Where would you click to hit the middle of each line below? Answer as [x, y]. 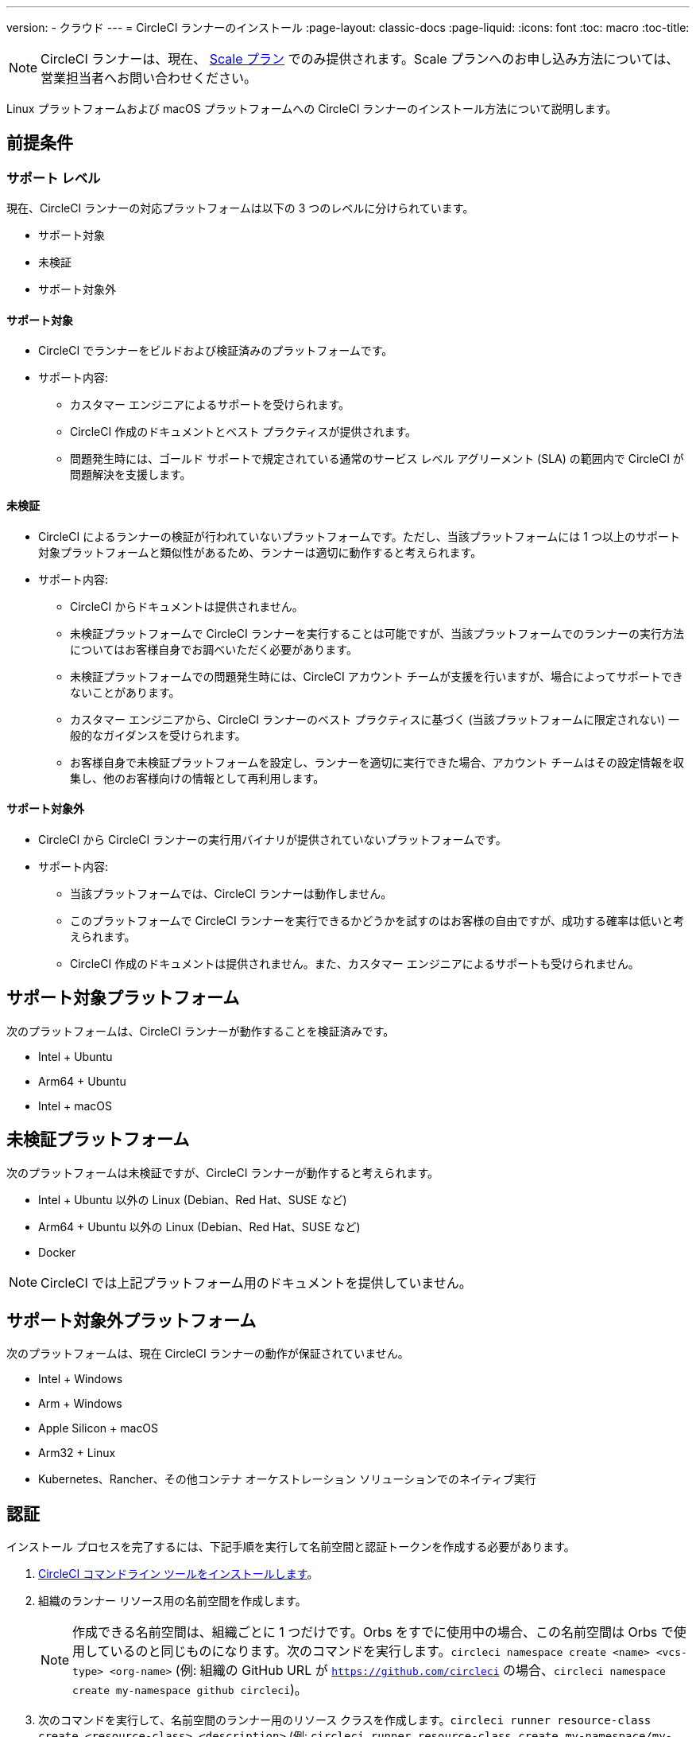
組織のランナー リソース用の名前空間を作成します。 [172, 1601]
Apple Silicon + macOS [99, 1428]
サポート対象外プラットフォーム [131, 1320]
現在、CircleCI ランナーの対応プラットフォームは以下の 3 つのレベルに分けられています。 [240, 208]
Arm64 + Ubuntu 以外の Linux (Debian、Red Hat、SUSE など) [199, 1226]
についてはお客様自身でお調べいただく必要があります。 [214, 649]
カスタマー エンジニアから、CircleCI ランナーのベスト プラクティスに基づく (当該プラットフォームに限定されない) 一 [375, 719]
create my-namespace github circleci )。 [190, 1690]
